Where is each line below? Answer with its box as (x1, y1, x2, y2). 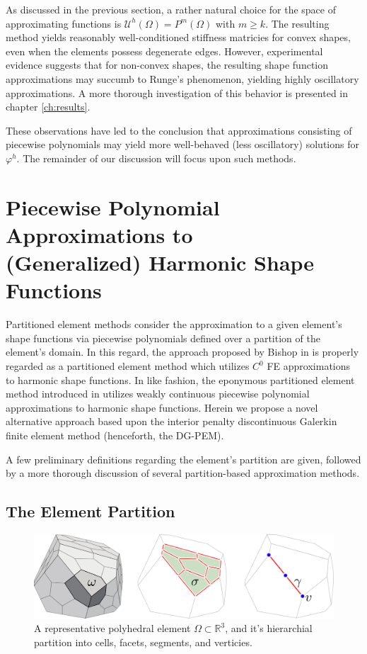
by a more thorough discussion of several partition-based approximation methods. (6, 466, 360, 480)
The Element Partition (6, 500, 175, 522)
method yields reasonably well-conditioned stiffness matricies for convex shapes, (6, 30, 351, 45)
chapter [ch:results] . (6, 99, 91, 114)
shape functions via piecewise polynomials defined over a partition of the (6, 330, 320, 345)
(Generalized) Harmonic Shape (6, 248, 315, 277)
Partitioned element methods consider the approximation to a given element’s (6, 317, 342, 332)
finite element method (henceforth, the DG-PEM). (6, 427, 224, 442)
